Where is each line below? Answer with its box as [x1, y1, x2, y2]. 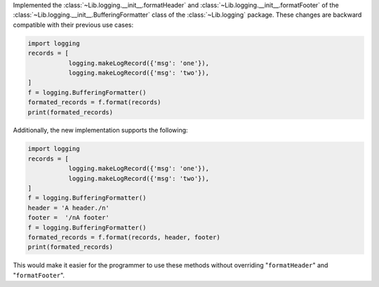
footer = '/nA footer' [27, 214, 110, 222]
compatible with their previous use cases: [13, 20, 134, 29]
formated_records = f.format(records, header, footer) [27, 233, 220, 241]
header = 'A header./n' [27, 203, 110, 212]
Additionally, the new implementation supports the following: [13, 126, 189, 135]
